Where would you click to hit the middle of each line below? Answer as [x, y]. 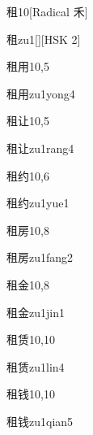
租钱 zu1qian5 [40, 421]
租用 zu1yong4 [41, 93]
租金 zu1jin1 [36, 312]
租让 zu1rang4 [40, 148]
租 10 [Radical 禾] [47, 11]
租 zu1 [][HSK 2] [44, 39]
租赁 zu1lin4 [36, 366]
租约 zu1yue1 [38, 203]
